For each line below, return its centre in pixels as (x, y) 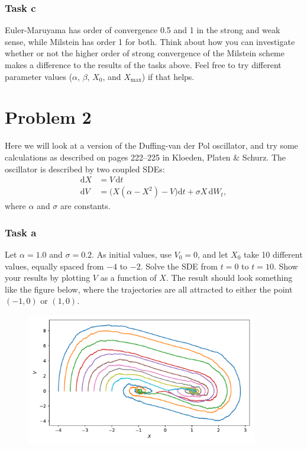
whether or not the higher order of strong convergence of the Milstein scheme (145, 53)
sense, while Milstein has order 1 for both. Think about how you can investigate (150, 41)
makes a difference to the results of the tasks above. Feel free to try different (143, 65)
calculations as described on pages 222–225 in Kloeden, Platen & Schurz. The (146, 157)
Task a (21, 232)
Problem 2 (48, 117)
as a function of (128, 278)
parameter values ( (39, 76)
